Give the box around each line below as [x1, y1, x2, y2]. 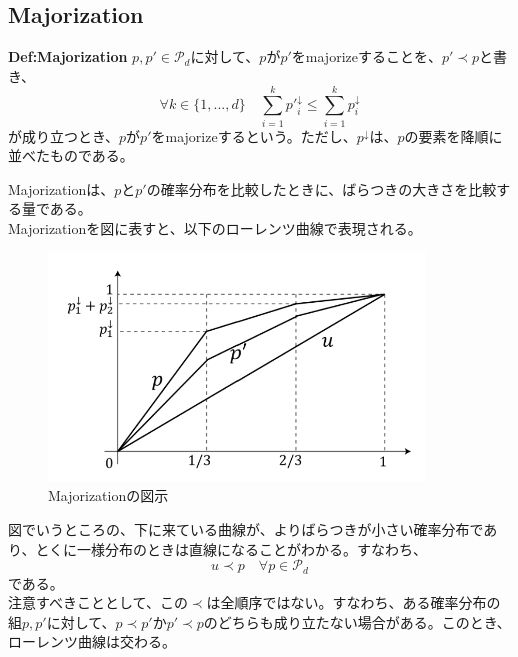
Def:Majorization [8, 46, 128, 67]
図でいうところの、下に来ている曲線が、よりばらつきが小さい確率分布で [8, 518, 484, 539]
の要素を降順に [404, 125, 503, 146]
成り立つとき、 [21, 125, 120, 146]
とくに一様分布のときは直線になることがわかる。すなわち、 [35, 538, 428, 559]
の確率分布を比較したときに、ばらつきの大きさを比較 [146, 178, 497, 199]
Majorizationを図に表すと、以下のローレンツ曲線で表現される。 [8, 217, 422, 238]
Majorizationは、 [8, 178, 115, 199]
